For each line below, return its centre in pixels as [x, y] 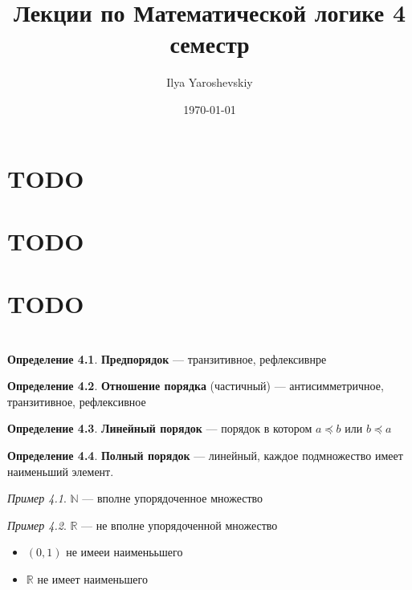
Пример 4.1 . [37, 498]
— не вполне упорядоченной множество [179, 525]
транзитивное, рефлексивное [77, 401]
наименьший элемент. [61, 471]
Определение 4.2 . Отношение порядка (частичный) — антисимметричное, [196, 386]
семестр [210, 44]
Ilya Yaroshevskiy [210, 82]
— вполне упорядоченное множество [173, 498]
